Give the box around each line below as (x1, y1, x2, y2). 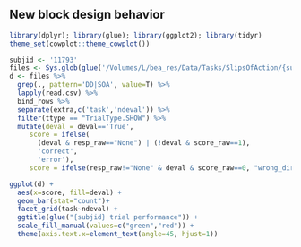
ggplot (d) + (9, 179, 54, 189)
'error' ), (37, 156, 74, 165)
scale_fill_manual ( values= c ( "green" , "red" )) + (17, 221, 194, 231)
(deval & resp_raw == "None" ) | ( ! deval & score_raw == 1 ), (37, 139, 251, 148)
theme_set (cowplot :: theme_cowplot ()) (9, 39, 150, 48)
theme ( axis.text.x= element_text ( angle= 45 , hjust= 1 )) (17, 230, 219, 239)
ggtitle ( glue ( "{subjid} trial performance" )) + (17, 213, 199, 222)
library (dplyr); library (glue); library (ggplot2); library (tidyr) (9, 30, 262, 39)
